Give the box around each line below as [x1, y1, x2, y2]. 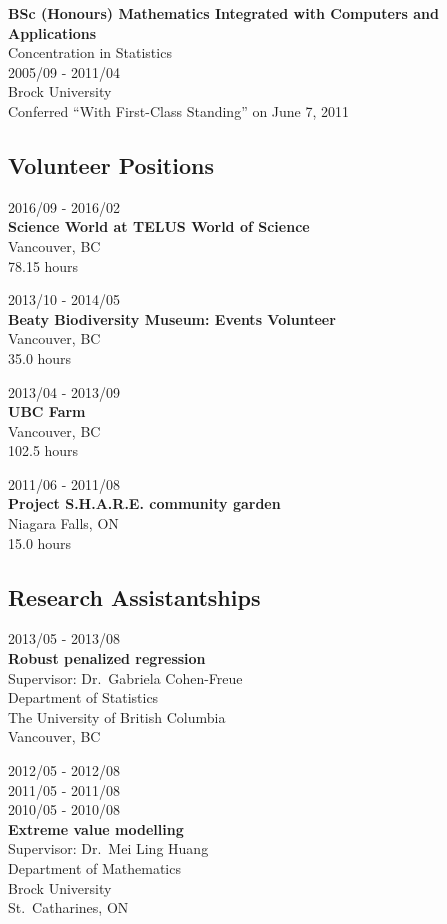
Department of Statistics [8, 687, 159, 708]
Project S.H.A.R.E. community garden [8, 493, 281, 514]
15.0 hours [8, 532, 72, 553]
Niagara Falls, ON [8, 513, 119, 534]
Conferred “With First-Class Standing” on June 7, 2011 [8, 100, 350, 121]
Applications [8, 22, 97, 43]
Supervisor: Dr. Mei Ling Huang [8, 838, 209, 859]
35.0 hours [8, 347, 72, 368]
